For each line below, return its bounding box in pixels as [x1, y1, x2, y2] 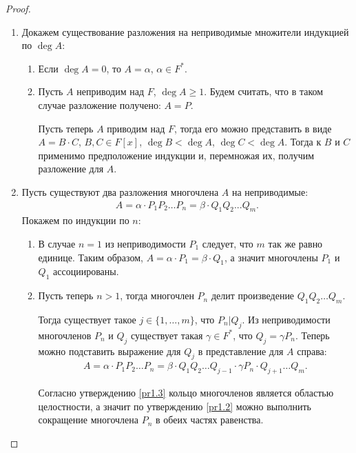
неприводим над [76, 84, 145, 99]
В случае [38, 236, 76, 250]
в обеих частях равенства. [156, 412, 264, 427]
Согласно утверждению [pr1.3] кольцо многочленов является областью [38, 385, 334, 400]
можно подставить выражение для [38, 343, 181, 358]
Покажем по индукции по [21, 213, 129, 228]
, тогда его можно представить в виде [174, 121, 332, 135]
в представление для [198, 343, 284, 358]
